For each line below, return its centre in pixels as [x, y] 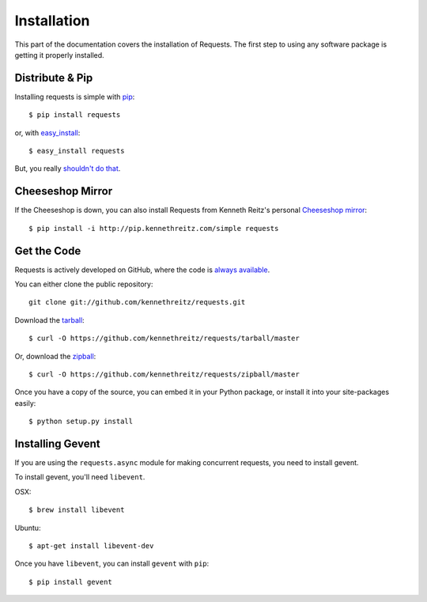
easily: [25, 403]
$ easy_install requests [77, 151]
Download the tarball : [49, 320]
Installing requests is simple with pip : [75, 97]
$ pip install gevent [70, 582]
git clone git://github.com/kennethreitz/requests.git [137, 302]
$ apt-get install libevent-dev [91, 545]
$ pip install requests [75, 115]
